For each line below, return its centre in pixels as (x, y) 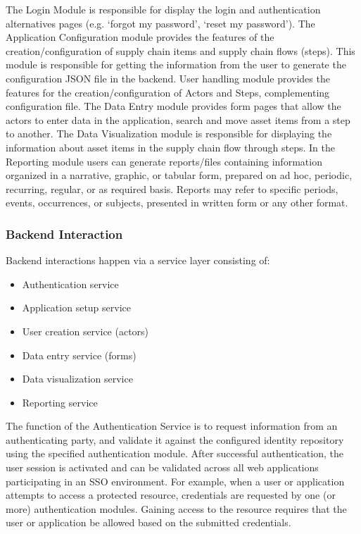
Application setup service (76, 308)
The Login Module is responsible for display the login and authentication (163, 9)
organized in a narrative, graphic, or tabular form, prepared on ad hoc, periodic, (179, 175)
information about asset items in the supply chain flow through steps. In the (171, 147)
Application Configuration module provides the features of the (140, 37)
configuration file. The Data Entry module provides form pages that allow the (173, 106)
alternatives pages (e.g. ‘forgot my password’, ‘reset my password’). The (160, 23)
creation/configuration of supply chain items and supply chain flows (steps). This (180, 50)
